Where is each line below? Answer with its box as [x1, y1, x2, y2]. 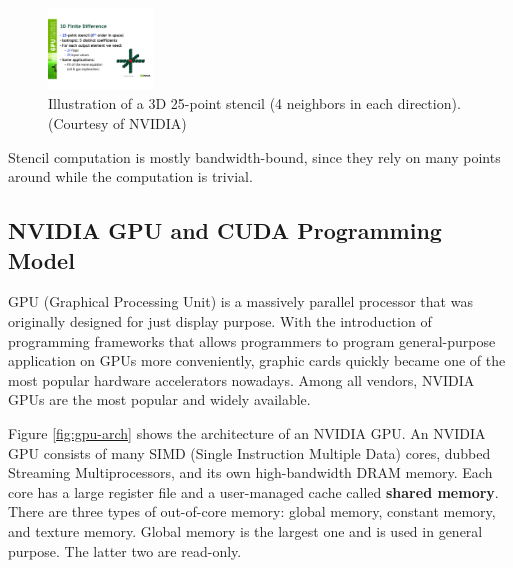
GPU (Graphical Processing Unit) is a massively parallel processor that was [8, 291, 473, 312]
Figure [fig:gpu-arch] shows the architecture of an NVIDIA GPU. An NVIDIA [8, 423, 486, 443]
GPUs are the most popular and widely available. [8, 389, 311, 410]
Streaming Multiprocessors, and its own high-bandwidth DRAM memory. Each [8, 462, 493, 483]
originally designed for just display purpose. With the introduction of [8, 311, 432, 332]
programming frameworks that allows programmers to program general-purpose [8, 330, 496, 351]
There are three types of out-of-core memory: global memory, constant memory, [8, 501, 496, 522]
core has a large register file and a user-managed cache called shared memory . [8, 481, 499, 502]
